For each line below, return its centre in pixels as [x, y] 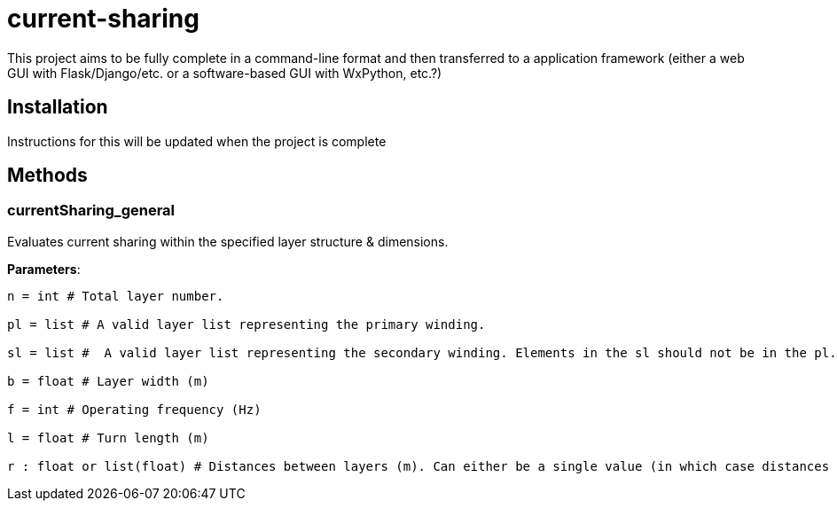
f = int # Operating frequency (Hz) [134, 409]
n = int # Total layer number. [116, 296]
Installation [58, 107]
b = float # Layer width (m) [108, 381]
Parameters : [44, 269]
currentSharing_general [91, 211]
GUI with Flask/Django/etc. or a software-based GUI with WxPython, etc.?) [225, 73]
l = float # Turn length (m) [108, 438]
